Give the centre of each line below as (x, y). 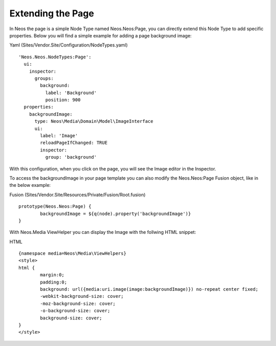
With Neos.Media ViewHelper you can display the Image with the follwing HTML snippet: (103, 232)
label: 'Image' (59, 136)
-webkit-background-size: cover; (82, 296)
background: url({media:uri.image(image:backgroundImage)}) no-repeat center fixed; (149, 289)
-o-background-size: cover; (75, 311)
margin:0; (52, 275)
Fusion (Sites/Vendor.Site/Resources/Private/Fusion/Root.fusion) (77, 194)
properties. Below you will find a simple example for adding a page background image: (100, 35)
